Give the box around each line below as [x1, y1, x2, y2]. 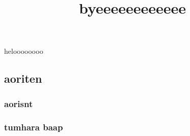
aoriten [4, 71, 42, 86]
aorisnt [4, 97, 33, 110]
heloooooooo [4, 46, 43, 56]
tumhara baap [4, 120, 63, 133]
